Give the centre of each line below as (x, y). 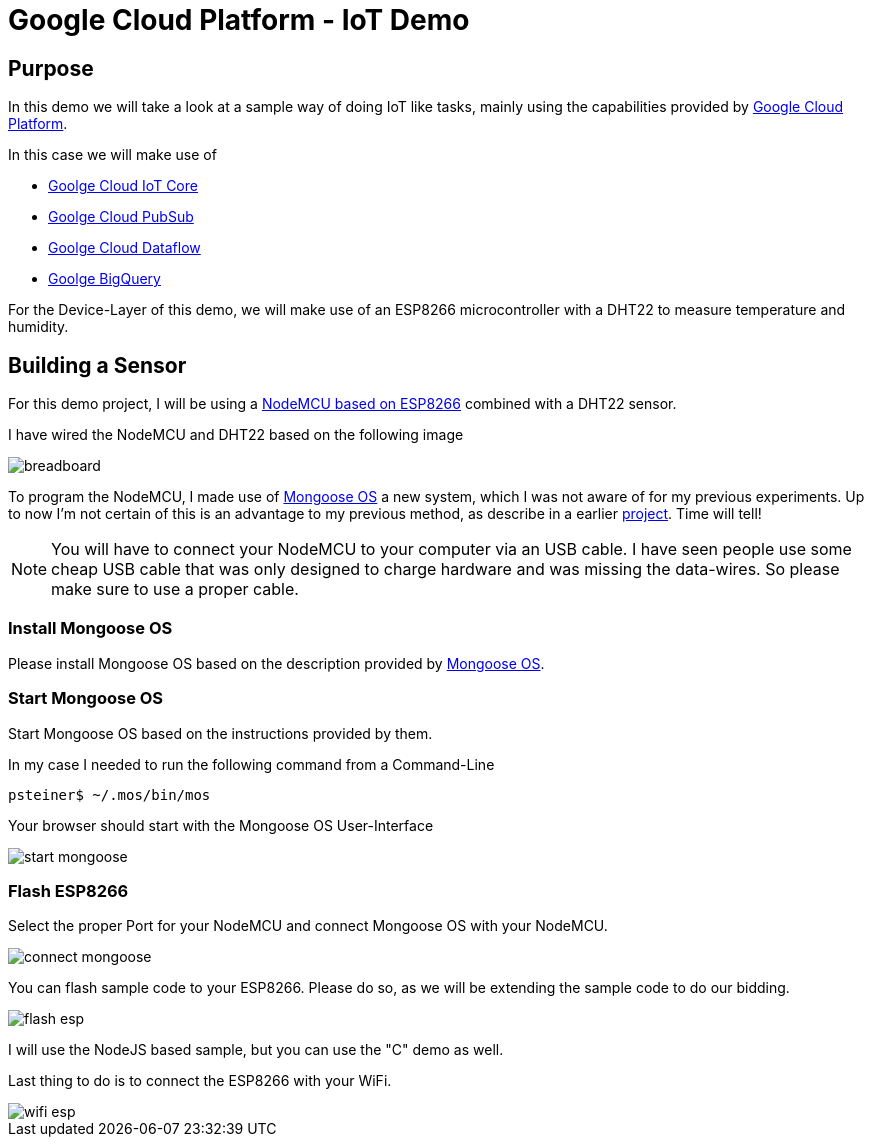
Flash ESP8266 (68, 890)
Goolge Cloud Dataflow (124, 248)
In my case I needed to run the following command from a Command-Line (251, 764)
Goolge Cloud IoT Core (123, 186)
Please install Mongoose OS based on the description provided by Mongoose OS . (276, 663)
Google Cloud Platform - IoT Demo (239, 20)
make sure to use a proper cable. (175, 589)
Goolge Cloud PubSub (121, 217)
